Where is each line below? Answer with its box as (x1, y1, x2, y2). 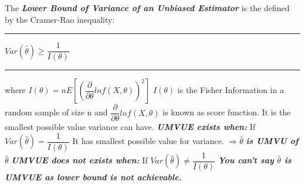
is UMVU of (246, 135, 299, 147)
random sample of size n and (5, 106, 108, 118)
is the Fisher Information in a (177, 84, 284, 96)
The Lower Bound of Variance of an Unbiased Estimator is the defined (5, 2, 290, 13)
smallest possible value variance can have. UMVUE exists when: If (5, 121, 256, 133)
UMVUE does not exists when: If (11, 154, 148, 166)
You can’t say (218, 154, 274, 166)
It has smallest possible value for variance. (72, 135, 224, 147)
